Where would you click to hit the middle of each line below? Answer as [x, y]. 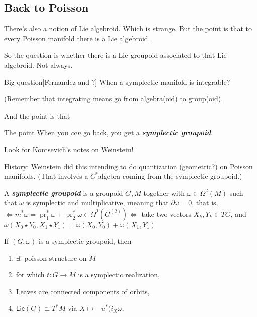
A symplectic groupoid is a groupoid [64, 193]
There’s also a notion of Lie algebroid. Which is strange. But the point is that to [128, 28]
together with [164, 193]
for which [30, 275]
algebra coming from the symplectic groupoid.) [170, 176]
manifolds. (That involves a [46, 176]
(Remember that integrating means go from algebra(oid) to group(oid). [114, 99]
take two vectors [166, 213]
